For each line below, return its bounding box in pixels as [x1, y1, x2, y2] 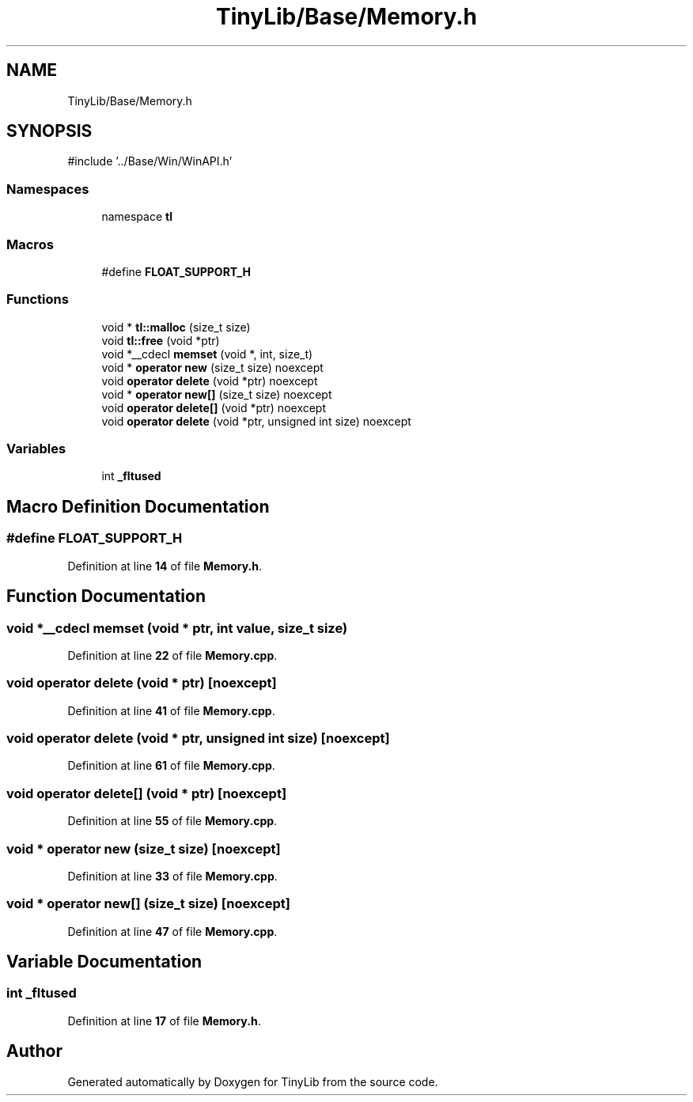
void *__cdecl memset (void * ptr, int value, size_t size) [6, 619, 348, 636]
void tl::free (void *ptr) [101, 333, 220, 347]
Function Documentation [6, 586, 206, 607]
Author [6, 1041, 62, 1062]
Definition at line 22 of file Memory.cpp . [67, 648, 278, 662]
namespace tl [101, 210, 172, 224]
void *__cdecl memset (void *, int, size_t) [101, 347, 313, 361]
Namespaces [6, 180, 89, 197]
